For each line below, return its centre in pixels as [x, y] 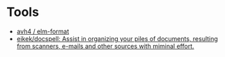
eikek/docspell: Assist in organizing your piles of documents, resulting [117, 38]
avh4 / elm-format [43, 31]
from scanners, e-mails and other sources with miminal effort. [105, 46]
